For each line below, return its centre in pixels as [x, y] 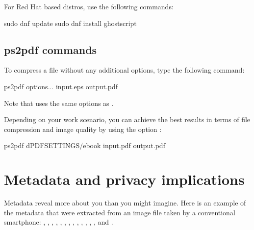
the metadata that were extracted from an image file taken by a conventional [120, 212]
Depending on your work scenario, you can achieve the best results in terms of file [127, 119]
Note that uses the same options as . [59, 103]
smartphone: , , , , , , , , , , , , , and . [59, 222]
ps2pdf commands [51, 49]
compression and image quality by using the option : [83, 129]
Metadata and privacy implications [124, 179]
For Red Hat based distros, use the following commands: [89, 6]
